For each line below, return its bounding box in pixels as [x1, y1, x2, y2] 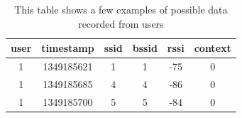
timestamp [41, 41, 94, 55]
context [194, 41, 231, 55]
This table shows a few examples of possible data [14, 2, 228, 16]
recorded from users [78, 16, 164, 31]
